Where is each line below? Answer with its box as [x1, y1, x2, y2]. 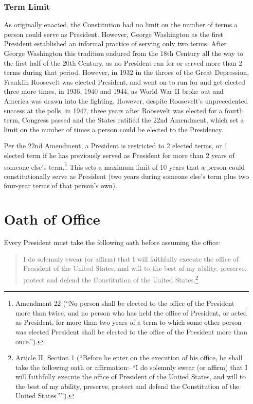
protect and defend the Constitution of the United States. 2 [23, 273, 199, 284]
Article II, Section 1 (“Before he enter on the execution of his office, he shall [15, 352, 243, 363]
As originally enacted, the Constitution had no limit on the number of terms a [4, 19, 238, 30]
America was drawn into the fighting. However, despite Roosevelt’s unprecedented [4, 95, 248, 105]
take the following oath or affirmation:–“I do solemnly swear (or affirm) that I [15, 362, 248, 372]
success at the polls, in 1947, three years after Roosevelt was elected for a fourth [4, 105, 243, 115]
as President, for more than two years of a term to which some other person [15, 317, 242, 327]
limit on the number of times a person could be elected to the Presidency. [4, 124, 223, 134]
